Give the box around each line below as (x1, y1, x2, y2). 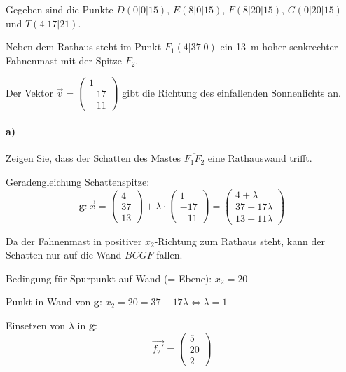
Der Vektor (6, 85, 53, 99)
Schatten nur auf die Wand (6, 247, 122, 262)
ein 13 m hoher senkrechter (220, 39, 338, 54)
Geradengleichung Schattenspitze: (6, 174, 150, 188)
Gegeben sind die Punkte (6, 2, 113, 16)
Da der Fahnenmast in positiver (6, 233, 142, 248)
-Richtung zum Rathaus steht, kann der (154, 233, 325, 248)
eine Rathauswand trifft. (207, 151, 312, 165)
